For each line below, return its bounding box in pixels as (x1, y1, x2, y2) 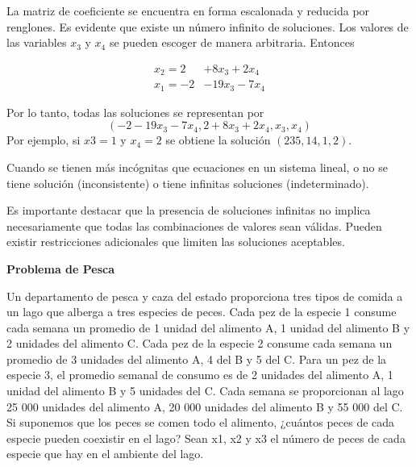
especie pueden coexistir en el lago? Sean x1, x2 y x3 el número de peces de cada (6, 429, 406, 446)
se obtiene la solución (165, 131, 271, 148)
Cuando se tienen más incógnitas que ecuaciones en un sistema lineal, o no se (6, 158, 388, 175)
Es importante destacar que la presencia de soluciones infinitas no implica (6, 202, 371, 219)
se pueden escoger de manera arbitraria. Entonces (109, 34, 355, 51)
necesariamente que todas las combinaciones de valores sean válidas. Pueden (6, 217, 382, 234)
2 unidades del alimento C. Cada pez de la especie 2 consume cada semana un (6, 335, 393, 352)
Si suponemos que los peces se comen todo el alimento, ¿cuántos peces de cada (6, 414, 395, 431)
